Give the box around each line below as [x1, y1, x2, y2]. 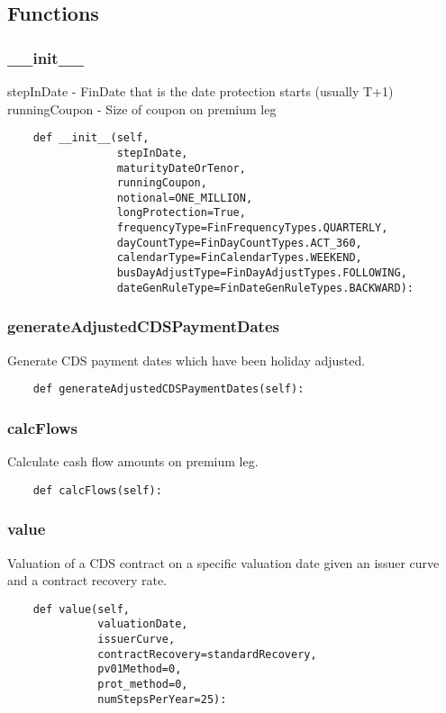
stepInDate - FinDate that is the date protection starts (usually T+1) [7, 82, 394, 100]
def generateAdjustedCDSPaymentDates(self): [32, 383, 305, 396]
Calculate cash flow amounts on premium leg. [7, 452, 259, 471]
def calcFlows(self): [32, 483, 162, 497]
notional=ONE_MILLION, [116, 191, 253, 204]
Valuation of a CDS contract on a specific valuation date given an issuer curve [7, 553, 440, 572]
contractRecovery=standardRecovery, [97, 647, 317, 661]
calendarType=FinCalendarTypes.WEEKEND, [116, 251, 362, 265]
